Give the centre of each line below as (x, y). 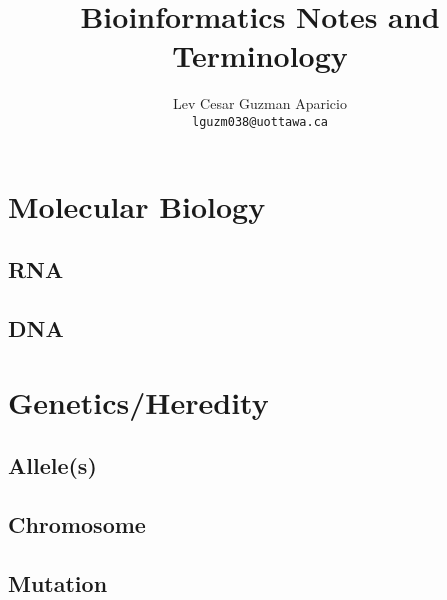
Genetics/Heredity (138, 401)
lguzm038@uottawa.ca (260, 121)
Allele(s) (52, 465)
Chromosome (77, 523)
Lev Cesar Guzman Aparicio (260, 103)
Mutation (58, 582)
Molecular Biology (137, 205)
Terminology (260, 55)
